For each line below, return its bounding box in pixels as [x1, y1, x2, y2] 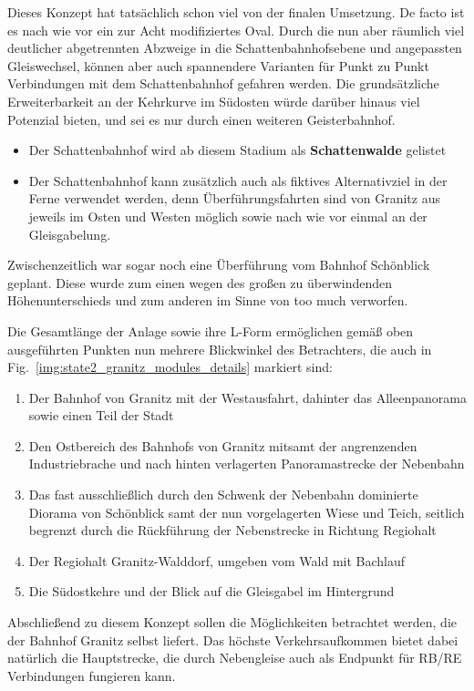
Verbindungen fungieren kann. [7, 665, 176, 685]
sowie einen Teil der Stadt [28, 406, 174, 425]
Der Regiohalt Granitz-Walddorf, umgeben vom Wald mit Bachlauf [28, 551, 406, 570]
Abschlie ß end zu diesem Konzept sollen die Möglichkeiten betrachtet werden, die [7, 613, 458, 632]
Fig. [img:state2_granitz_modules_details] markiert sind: [7, 357, 333, 376]
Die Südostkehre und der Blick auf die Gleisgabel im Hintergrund [28, 582, 395, 601]
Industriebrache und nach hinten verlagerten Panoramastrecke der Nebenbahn [28, 454, 465, 473]
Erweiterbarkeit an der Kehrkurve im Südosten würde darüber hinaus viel [7, 91, 420, 110]
